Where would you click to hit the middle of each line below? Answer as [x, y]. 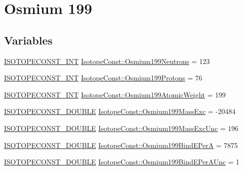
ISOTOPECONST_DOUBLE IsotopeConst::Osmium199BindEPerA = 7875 [121, 145]
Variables [28, 40]
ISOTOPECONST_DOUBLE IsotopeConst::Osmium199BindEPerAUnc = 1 [122, 162]
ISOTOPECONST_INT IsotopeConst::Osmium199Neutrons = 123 [107, 61]
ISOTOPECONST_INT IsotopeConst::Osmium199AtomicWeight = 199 [115, 94]
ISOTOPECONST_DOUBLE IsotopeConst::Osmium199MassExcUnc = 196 [121, 128]
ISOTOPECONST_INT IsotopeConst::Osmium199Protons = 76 [103, 78]
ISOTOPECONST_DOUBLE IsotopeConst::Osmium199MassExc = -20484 [120, 111]
